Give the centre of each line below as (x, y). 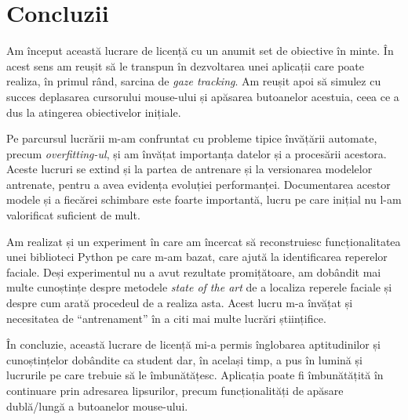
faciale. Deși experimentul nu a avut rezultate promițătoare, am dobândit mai (194, 272)
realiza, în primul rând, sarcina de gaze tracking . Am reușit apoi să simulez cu (194, 81)
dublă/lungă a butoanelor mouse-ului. (97, 406)
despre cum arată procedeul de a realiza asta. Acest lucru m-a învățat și (180, 303)
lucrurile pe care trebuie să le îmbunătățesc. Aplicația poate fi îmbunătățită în (195, 375)
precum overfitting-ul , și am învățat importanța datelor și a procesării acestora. (197, 153)
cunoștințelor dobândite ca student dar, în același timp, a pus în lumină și (184, 359)
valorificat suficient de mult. (73, 215)
